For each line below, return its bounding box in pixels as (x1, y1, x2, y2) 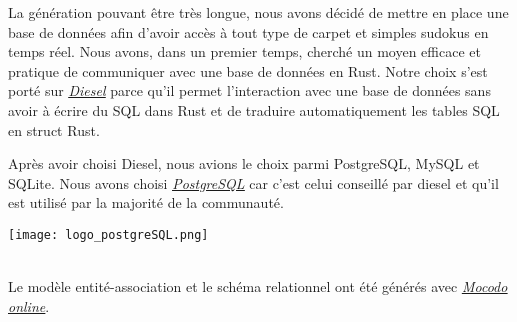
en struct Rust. (8, 119, 100, 140)
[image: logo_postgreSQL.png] (8, 227, 209, 242)
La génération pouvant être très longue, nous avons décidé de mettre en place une (8, 2, 509, 22)
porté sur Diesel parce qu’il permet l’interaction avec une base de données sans (8, 80, 491, 101)
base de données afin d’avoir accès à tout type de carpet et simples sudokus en (8, 21, 489, 42)
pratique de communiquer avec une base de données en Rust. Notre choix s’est (8, 60, 488, 81)
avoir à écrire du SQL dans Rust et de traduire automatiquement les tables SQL (8, 99, 500, 120)
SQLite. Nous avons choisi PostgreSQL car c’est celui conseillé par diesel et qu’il (8, 172, 499, 193)
